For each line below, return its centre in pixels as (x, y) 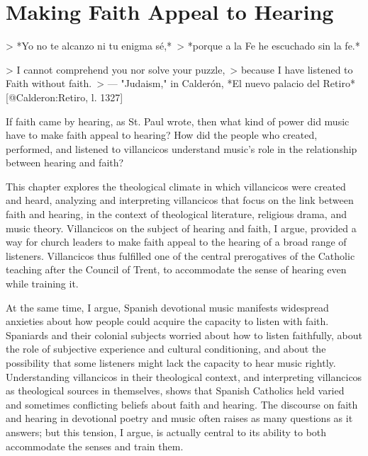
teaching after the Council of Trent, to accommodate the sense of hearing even (176, 269)
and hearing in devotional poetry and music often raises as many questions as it (179, 418)
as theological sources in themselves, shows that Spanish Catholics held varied (175, 391)
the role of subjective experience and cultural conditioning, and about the (166, 349)
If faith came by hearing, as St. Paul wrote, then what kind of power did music (178, 121)
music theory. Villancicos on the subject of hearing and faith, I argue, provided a (181, 228)
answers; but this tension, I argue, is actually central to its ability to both (166, 432)
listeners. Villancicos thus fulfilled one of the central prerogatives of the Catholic (180, 255)
